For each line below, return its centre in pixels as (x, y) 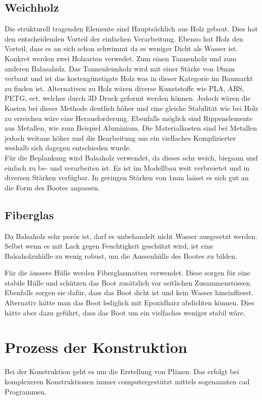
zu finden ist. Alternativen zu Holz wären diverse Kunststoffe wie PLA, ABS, (124, 88)
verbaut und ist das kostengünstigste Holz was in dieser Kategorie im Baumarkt (129, 78)
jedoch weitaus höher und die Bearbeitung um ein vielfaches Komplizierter (120, 137)
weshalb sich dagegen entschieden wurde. (68, 148)
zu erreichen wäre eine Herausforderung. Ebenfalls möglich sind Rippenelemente (129, 118)
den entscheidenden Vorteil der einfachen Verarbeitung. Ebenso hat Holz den (124, 38)
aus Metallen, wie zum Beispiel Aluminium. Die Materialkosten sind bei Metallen (131, 128)
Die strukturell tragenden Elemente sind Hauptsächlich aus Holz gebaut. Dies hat (131, 29)
